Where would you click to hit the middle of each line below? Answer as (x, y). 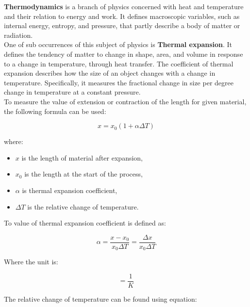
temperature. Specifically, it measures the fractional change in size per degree (119, 82)
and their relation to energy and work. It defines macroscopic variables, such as (122, 16)
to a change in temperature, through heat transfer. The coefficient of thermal (119, 63)
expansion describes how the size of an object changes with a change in (110, 73)
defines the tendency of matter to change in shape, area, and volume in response (124, 54)
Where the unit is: (31, 262)
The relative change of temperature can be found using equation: (100, 299)
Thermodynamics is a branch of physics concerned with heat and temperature (124, 6)
